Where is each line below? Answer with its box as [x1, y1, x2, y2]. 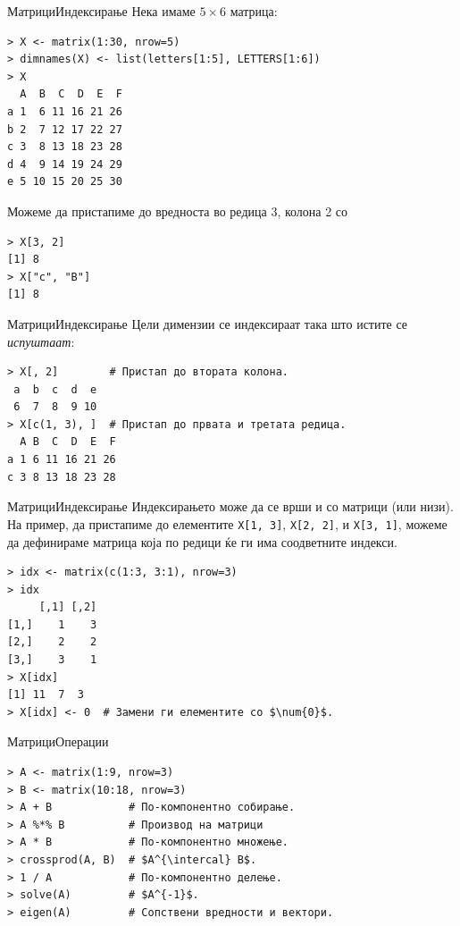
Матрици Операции [7, 732, 109, 751]
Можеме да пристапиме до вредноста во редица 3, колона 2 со [7, 201, 348, 220]
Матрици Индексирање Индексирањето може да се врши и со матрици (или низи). [7, 497, 454, 516]
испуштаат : [7, 332, 75, 350]
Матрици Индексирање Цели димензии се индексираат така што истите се [7, 314, 408, 333]
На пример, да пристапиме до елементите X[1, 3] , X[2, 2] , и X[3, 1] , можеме [7, 514, 447, 533]
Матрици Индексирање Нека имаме [7, 2, 196, 20]
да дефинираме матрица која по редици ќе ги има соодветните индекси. [7, 532, 397, 551]
